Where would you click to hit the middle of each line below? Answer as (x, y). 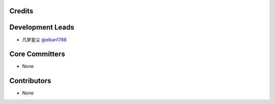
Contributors (30, 81)
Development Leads (42, 27)
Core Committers (37, 54)
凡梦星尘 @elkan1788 (45, 40)
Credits (21, 11)
